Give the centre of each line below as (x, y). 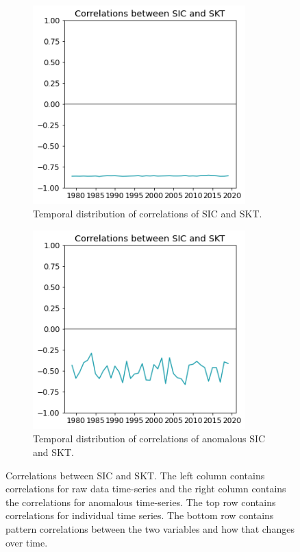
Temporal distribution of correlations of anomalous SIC (149, 439)
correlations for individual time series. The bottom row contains (140, 515)
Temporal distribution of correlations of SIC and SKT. (148, 214)
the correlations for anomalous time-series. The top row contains (141, 502)
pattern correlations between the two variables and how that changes (150, 529)
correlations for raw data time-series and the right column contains (146, 489)
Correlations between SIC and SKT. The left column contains (135, 475)
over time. (27, 542)
